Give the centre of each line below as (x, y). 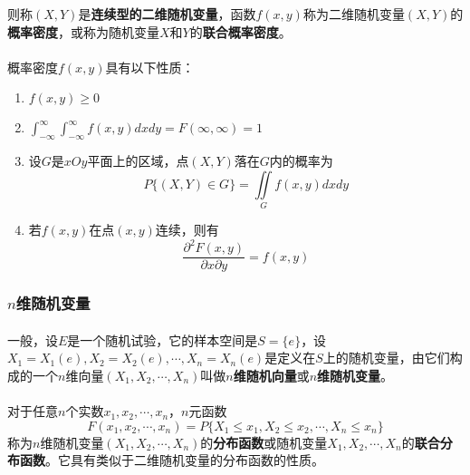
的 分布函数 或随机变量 (264, 442)
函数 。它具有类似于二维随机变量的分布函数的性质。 (172, 460)
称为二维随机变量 (354, 14)
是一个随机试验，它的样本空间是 (163, 339)
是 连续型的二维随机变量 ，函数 (167, 14)
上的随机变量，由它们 (386, 358)
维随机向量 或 (271, 375)
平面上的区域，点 (138, 161)
